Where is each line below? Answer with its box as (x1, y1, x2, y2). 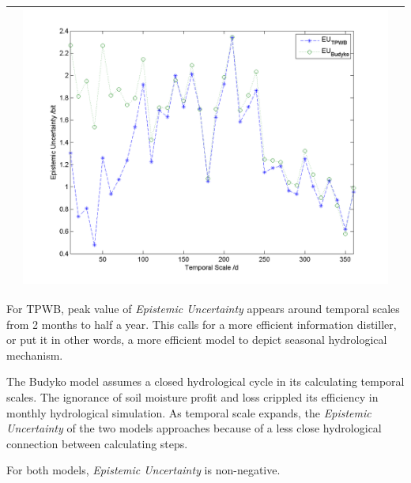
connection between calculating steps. (6, 435, 188, 451)
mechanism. (6, 346, 63, 363)
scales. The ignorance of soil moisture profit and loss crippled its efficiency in (6, 389, 379, 406)
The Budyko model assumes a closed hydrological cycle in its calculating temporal (6, 373, 405, 390)
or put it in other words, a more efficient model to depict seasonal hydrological (6, 331, 387, 348)
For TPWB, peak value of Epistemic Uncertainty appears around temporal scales (6, 300, 400, 317)
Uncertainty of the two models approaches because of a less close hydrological (6, 420, 382, 436)
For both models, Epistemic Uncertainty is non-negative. (6, 462, 281, 478)
